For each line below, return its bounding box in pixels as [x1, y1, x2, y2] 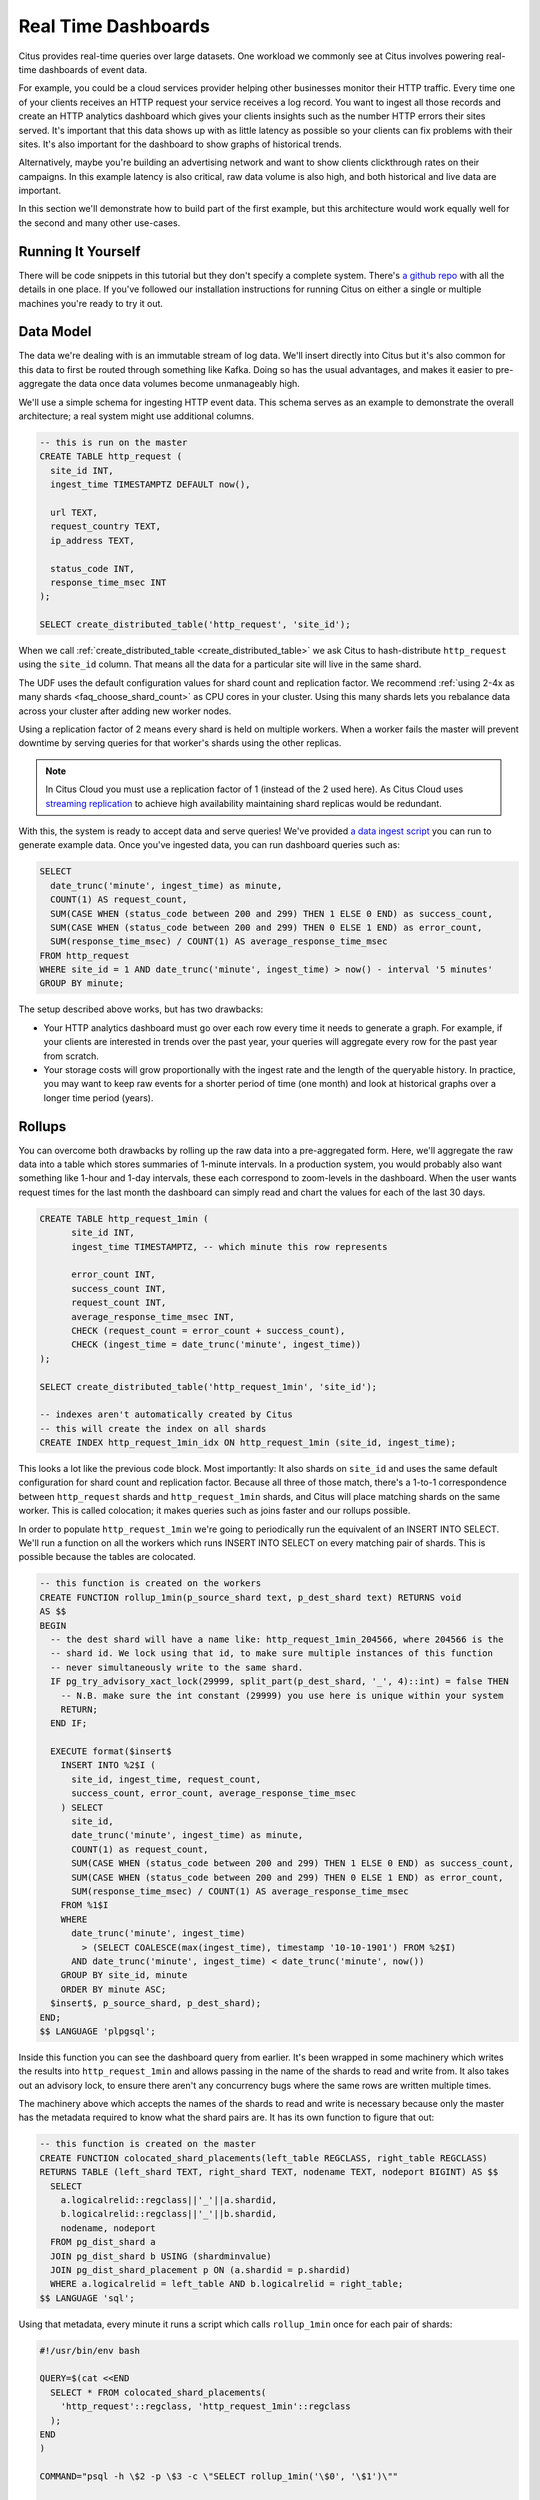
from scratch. [43, 1050, 100, 1062]
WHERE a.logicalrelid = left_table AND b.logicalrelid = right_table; [50, 2278, 404, 2290]
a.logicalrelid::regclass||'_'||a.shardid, [60, 2195, 277, 2205]
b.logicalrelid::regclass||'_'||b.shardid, [60, 2208, 277, 2220]
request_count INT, [71, 1297, 167, 1309]
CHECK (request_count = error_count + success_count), [71, 1325, 346, 1336]
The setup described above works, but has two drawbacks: [18, 1003, 264, 1015]
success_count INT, [71, 1283, 167, 1294]
